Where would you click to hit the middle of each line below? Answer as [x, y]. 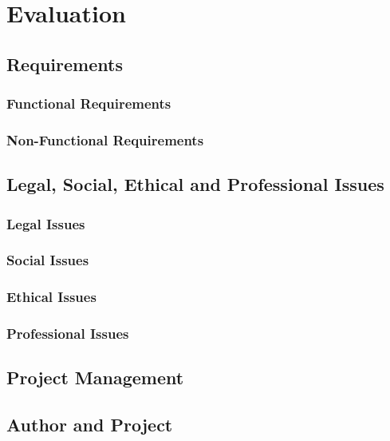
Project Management [95, 377]
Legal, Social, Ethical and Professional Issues [195, 184]
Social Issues [48, 260]
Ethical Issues [51, 297]
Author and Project [90, 425]
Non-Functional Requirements [105, 139]
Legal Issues [46, 223]
